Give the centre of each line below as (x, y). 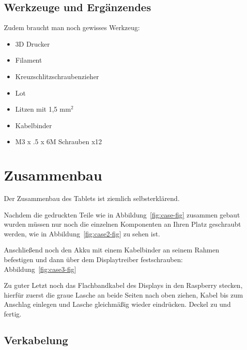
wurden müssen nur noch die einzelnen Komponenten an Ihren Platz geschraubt (123, 224)
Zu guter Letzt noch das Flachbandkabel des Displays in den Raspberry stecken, (123, 285)
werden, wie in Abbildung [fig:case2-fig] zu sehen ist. (82, 233)
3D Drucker (32, 43)
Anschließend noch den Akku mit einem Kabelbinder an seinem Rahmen (112, 250)
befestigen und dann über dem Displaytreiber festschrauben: (93, 259)
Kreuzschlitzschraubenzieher (57, 76)
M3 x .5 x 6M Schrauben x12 (59, 142)
